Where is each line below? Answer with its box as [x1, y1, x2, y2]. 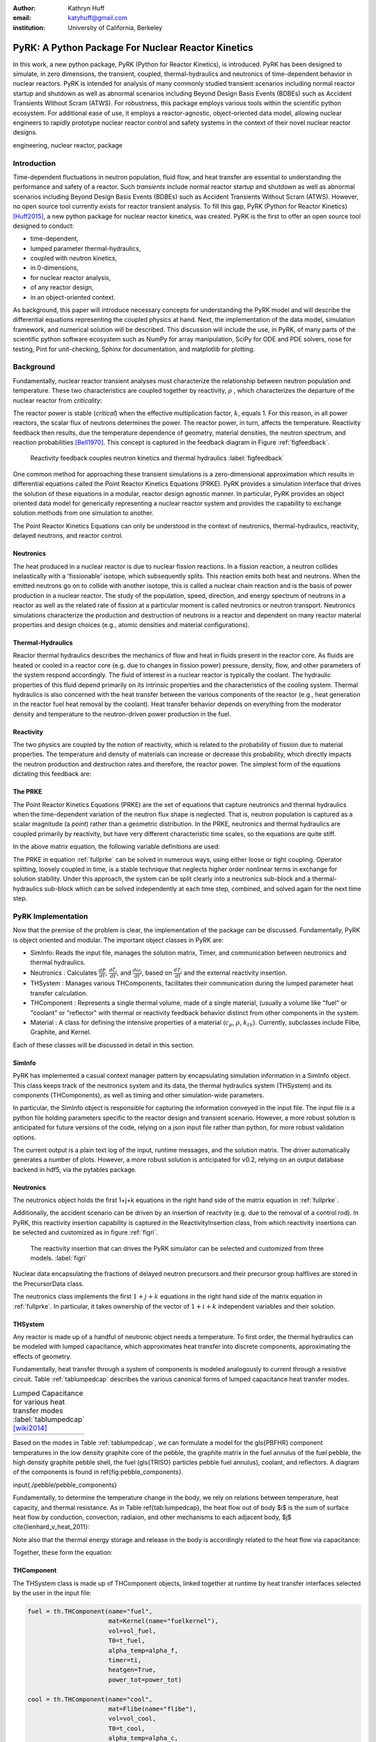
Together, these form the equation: [13, 1548, 113, 1557]
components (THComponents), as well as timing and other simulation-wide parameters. [13, 1090, 265, 1099]
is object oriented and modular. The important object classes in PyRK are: [13, 936, 224, 944]
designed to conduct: [13, 222, 75, 230]
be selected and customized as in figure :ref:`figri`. [13, 1228, 158, 1237]
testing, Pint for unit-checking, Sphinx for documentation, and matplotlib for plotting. [13, 345, 256, 353]
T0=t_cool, [108, 1725, 146, 1732]
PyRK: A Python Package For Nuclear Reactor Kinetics [13, 42, 253, 54]
